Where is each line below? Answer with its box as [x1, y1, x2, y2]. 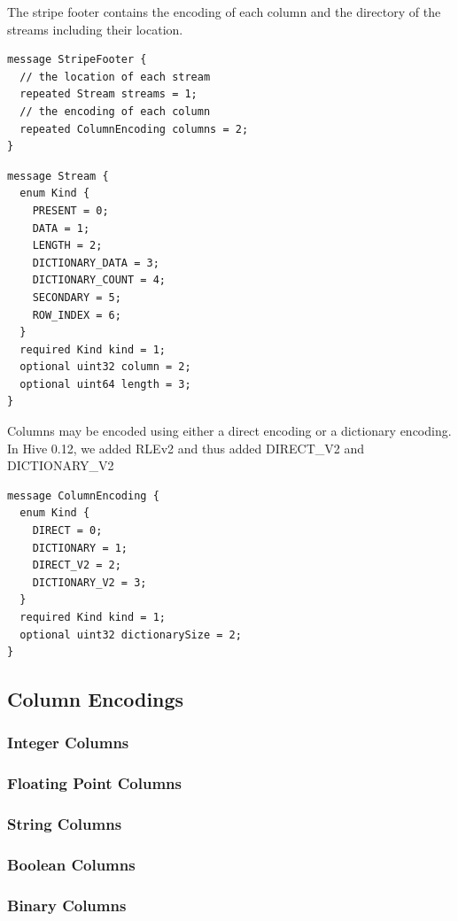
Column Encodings [7, 685, 184, 713]
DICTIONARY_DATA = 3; [32, 256, 159, 269]
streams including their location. [7, 19, 183, 38]
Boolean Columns [7, 854, 136, 876]
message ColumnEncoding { [7, 489, 159, 502]
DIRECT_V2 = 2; [32, 559, 121, 572]
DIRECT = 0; [32, 524, 103, 538]
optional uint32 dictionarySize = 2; [19, 628, 242, 641]
